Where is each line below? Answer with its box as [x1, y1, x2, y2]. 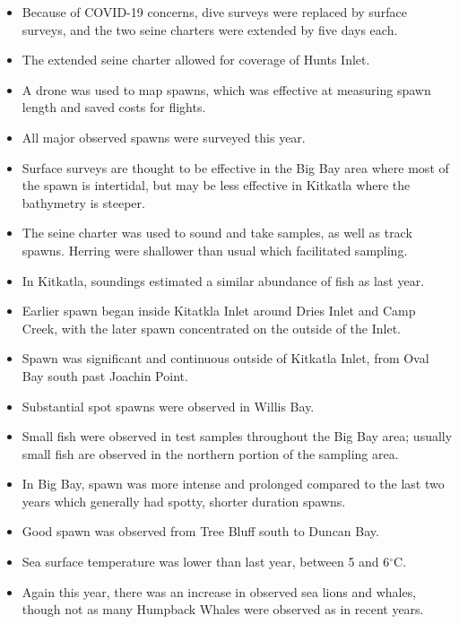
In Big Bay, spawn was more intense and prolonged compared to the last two [22, 474, 445, 493]
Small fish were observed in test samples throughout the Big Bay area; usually [22, 427, 453, 446]
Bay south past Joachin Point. [22, 366, 188, 385]
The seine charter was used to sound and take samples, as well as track [22, 223, 412, 242]
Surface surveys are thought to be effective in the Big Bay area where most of [22, 158, 449, 177]
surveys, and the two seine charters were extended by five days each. [22, 20, 398, 39]
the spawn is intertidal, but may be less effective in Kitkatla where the [22, 176, 411, 195]
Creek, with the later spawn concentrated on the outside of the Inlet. [22, 318, 401, 337]
